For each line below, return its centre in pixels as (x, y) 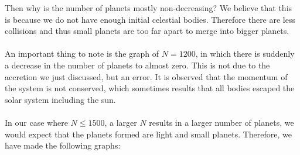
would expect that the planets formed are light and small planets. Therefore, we (148, 134)
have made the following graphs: (63, 145)
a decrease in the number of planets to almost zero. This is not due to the (137, 65)
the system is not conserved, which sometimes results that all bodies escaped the (150, 88)
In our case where (36, 122)
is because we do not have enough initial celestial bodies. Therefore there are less (150, 19)
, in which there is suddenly (245, 54)
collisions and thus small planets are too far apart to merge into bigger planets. (147, 31)
